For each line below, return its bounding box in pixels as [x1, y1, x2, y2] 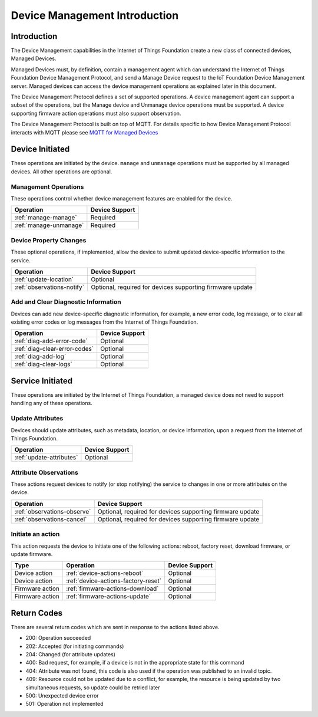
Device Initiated [11, 144, 70, 154]
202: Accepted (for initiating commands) [25, 643, 124, 650]
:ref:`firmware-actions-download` [65, 584, 159, 593]
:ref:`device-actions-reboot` [65, 569, 144, 577]
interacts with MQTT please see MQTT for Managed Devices [11, 129, 158, 136]
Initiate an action [11, 530, 60, 538]
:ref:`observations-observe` [14, 507, 91, 515]
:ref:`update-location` [14, 275, 74, 283]
